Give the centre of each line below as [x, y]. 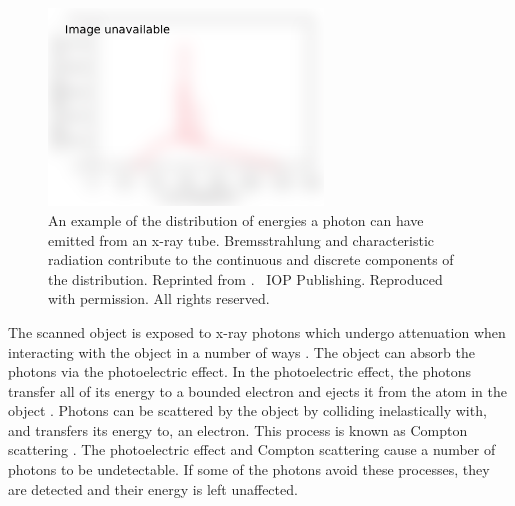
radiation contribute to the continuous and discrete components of [251, 259]
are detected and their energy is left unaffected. [153, 488]
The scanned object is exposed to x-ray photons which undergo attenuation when [257, 331]
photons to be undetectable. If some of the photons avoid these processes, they [249, 469]
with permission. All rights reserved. [159, 298]
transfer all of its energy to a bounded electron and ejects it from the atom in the [257, 390]
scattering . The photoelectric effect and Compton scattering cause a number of [252, 449]
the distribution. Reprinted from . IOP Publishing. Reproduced [245, 278]
